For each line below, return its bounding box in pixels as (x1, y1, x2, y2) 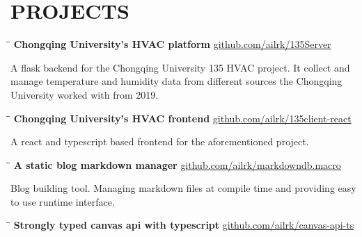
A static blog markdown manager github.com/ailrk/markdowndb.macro (13, 157, 341, 172)
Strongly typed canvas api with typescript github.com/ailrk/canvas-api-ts (13, 218, 354, 232)
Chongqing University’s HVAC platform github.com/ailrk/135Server (13, 37, 331, 51)
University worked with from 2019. (10, 87, 159, 101)
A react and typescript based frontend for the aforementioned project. (10, 134, 309, 149)
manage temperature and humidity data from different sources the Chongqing (10, 74, 343, 88)
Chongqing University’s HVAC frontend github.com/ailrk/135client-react (13, 111, 352, 125)
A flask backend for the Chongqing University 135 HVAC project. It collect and (10, 60, 350, 74)
